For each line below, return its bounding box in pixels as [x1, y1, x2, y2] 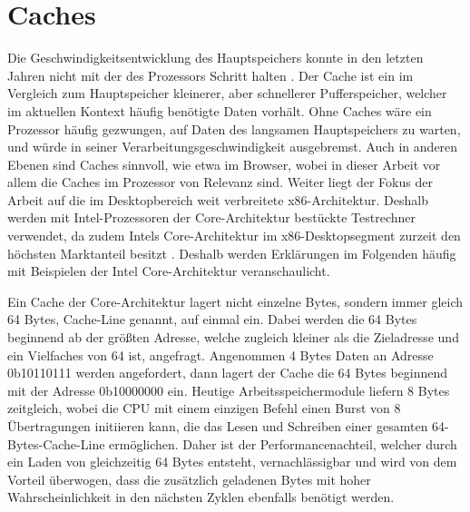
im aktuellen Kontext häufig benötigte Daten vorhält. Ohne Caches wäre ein [7, 101, 432, 120]
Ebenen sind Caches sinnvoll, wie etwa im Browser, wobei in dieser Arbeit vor [7, 154, 441, 173]
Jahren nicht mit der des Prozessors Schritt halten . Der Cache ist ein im [7, 65, 414, 84]
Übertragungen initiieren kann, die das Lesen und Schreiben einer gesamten [7, 417, 428, 435]
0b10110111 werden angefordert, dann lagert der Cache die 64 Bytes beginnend [7, 363, 448, 382]
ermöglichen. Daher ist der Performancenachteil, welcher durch [109, 434, 457, 453]
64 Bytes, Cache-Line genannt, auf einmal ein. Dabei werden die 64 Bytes [7, 310, 417, 329]
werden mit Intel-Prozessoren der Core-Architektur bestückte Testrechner [7, 208, 416, 227]
